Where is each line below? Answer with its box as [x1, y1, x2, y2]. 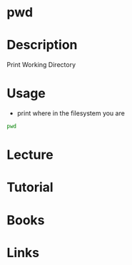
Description [6, 37, 78, 53]
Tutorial [6, 180, 54, 196]
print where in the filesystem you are [16, 109, 126, 118]
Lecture [6, 147, 54, 163]
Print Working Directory [6, 61, 76, 69]
